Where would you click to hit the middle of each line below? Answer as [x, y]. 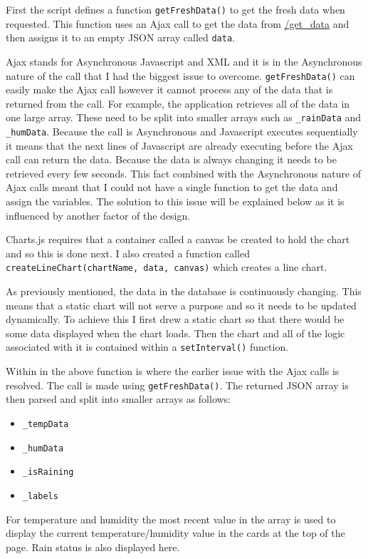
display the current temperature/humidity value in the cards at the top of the [175, 533]
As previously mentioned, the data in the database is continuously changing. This [184, 291]
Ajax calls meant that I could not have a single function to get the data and [172, 187]
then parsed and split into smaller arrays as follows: [119, 399]
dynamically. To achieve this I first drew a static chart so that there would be [175, 319]
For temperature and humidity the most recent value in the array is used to [171, 519]
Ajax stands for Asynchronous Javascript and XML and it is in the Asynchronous [184, 61]
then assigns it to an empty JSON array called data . [120, 37]
